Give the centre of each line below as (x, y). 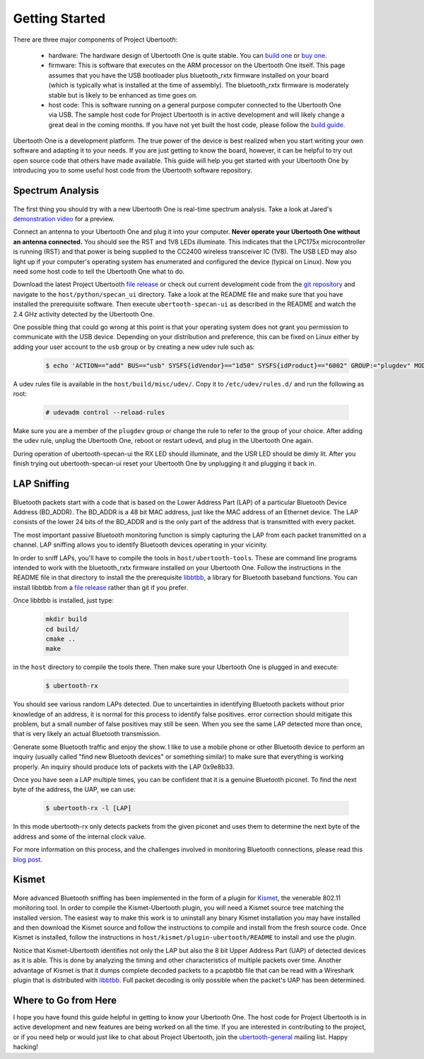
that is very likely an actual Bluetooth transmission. (87, 734)
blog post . (28, 859)
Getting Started (59, 18)
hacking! (26, 1047)
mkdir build (66, 619)
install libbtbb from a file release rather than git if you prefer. (101, 587)
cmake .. (61, 639)
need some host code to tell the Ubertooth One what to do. (99, 271)
